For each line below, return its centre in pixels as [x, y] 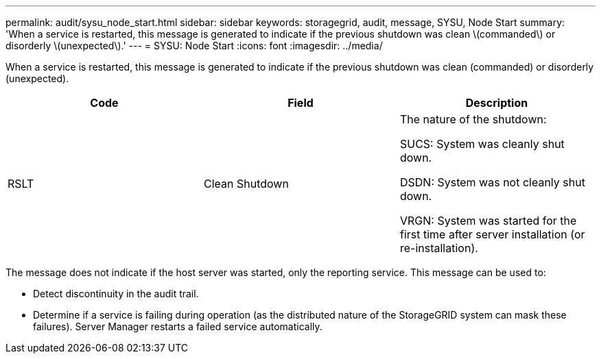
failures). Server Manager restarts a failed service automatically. [178, 326]
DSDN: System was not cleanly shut [492, 182]
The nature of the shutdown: [473, 119]
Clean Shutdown [246, 184]
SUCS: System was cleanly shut [482, 144]
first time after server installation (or [492, 234]
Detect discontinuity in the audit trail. [116, 294]
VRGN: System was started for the [488, 221]
